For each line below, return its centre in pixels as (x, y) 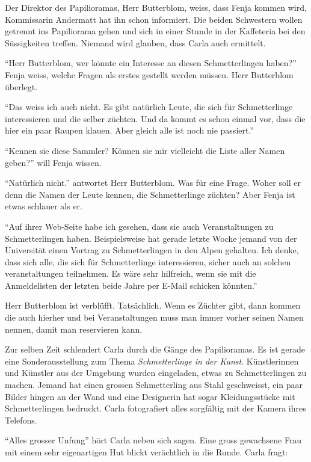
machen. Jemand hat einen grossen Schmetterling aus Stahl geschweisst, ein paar (154, 385)
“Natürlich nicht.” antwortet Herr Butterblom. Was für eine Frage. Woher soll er (153, 183)
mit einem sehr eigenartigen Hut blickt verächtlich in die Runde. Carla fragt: (146, 452)
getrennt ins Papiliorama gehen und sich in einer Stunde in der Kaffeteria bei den (155, 31)
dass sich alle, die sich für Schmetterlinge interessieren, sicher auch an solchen (148, 261)
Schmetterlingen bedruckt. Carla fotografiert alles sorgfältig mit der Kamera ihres (155, 408)
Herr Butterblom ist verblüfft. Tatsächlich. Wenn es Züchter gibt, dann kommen (153, 305)
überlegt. (21, 86)
